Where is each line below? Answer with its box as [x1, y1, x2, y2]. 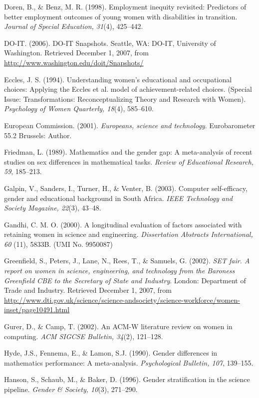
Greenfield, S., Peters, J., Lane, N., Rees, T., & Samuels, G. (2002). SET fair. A [4, 255, 250, 266]
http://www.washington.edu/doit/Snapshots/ [4, 57, 144, 67]
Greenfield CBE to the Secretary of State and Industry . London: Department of [4, 275, 246, 285]
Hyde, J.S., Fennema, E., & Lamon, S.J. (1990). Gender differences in [4, 348, 218, 358]
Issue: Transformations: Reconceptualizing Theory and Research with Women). [4, 93, 246, 104]
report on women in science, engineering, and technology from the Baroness [4, 265, 235, 276]
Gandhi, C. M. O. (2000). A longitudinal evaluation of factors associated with [4, 219, 242, 229]
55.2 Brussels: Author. [4, 130, 72, 140]
